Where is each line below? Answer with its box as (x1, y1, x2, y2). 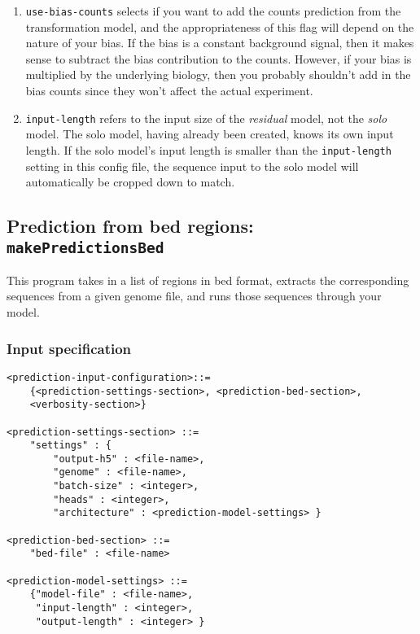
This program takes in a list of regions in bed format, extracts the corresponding (7, 271, 409, 288)
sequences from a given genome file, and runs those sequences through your (7, 287, 382, 304)
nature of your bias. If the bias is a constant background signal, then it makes (25, 34, 414, 51)
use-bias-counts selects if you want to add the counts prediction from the (25, 2, 401, 19)
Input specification (7, 338, 132, 358)
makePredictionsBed (7, 238, 164, 256)
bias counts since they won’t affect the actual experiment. (25, 82, 313, 99)
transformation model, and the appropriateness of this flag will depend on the (25, 18, 414, 35)
